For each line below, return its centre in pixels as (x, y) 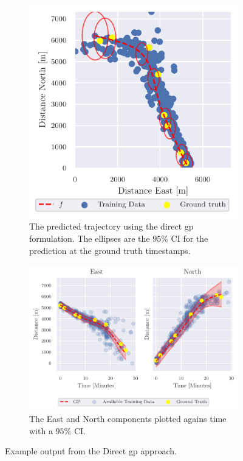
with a (41, 430)
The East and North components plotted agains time (128, 419)
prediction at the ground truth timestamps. (110, 250)
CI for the (190, 238)
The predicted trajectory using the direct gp (111, 226)
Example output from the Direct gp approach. (91, 451)
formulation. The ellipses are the (90, 238)
